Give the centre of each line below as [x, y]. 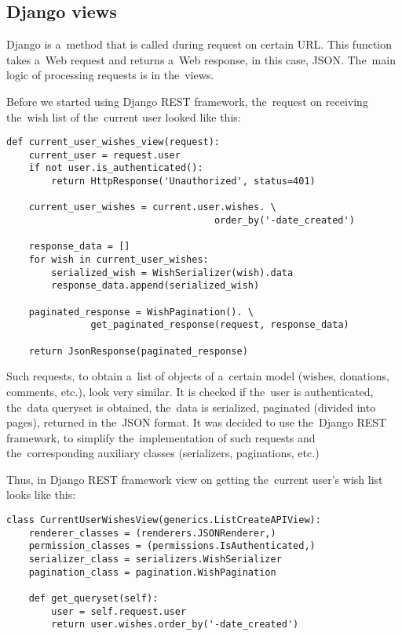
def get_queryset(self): [93, 599]
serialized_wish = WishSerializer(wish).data [172, 273]
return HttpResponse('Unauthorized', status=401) [183, 182]
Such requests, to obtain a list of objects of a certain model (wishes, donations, [198, 376]
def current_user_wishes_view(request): [113, 142]
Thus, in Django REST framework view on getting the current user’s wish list [195, 479]
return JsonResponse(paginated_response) [138, 351]
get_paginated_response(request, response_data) [220, 325]
